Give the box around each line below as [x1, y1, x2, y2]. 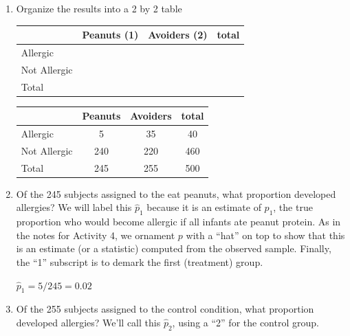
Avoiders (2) [148, 27, 208, 42]
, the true [273, 200, 313, 214]
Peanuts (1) [82, 27, 139, 42]
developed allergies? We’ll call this [16, 315, 161, 329]
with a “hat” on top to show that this [186, 227, 345, 242]
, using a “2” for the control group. [172, 315, 319, 329]
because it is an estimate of [146, 200, 261, 214]
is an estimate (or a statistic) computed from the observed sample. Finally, [16, 241, 331, 256]
